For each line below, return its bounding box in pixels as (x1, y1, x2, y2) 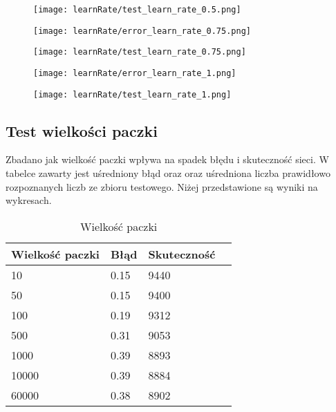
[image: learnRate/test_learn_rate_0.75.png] (33, 47, 246, 57)
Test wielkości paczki (6, 120, 158, 141)
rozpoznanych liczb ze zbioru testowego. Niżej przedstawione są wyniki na (6, 179, 318, 194)
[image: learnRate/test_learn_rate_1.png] (33, 89, 232, 100)
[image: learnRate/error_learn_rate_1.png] (33, 68, 236, 78)
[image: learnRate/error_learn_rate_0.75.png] (33, 26, 251, 36)
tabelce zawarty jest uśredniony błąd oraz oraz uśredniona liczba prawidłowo (6, 166, 330, 180)
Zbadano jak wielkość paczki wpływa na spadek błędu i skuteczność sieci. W (6, 152, 329, 167)
